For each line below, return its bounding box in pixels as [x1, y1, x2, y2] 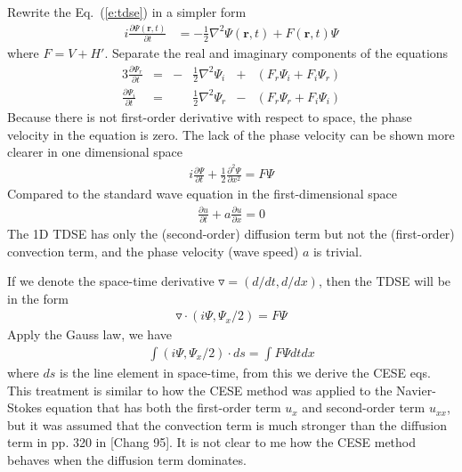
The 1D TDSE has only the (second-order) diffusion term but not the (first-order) [7, 224, 455, 242]
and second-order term [302, 398, 426, 417]
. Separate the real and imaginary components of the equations [104, 44, 449, 62]
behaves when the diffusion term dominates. [7, 450, 247, 468]
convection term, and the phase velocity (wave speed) [7, 241, 299, 260]
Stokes [7, 398, 42, 417]
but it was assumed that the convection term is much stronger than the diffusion [7, 415, 448, 434]
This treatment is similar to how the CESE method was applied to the [7, 380, 393, 399]
